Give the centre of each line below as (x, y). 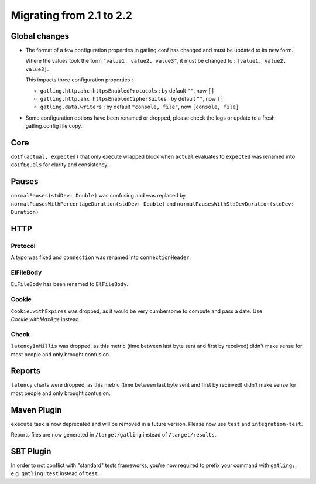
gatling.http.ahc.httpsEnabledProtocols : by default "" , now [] (127, 90)
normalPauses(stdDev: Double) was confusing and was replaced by (98, 196)
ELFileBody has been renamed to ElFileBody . (70, 284)
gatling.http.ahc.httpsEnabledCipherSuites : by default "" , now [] (132, 99)
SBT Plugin (31, 451)
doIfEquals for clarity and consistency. (60, 165)
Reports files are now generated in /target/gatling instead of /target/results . (114, 435)
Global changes (40, 36)
